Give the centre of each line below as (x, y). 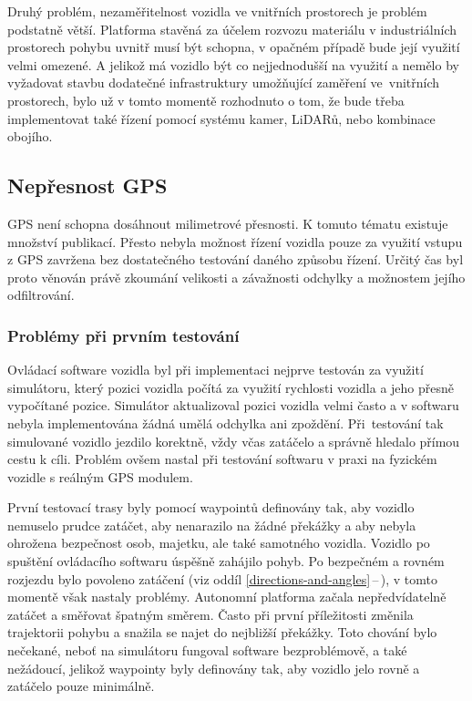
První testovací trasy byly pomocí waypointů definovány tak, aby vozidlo (211, 507)
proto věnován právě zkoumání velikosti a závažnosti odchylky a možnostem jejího (236, 277)
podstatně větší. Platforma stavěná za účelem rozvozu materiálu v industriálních (232, 29)
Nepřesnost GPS (87, 186)
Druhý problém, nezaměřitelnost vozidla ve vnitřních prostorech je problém (217, 11)
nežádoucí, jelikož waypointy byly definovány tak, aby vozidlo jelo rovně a (214, 668)
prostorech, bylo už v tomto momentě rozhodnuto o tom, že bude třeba (206, 100)
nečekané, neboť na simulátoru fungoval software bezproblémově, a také (207, 650)
